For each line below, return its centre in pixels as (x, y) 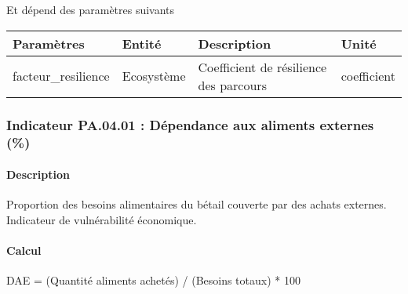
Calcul (24, 250)
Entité (142, 43)
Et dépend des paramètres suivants (91, 9)
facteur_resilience (61, 76)
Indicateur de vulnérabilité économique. (102, 219)
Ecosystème (154, 76)
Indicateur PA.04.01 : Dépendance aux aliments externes (190, 124)
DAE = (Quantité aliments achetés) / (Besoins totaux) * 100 (153, 280)
